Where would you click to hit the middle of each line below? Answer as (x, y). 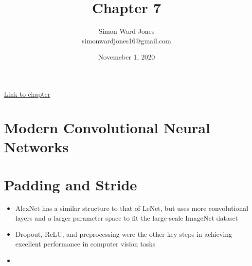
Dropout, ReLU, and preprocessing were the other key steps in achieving (124, 234)
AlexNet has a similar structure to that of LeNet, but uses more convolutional (132, 208)
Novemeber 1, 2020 (126, 57)
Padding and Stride (71, 185)
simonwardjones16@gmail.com (126, 40)
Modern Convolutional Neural (107, 127)
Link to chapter (27, 93)
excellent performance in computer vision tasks (85, 243)
